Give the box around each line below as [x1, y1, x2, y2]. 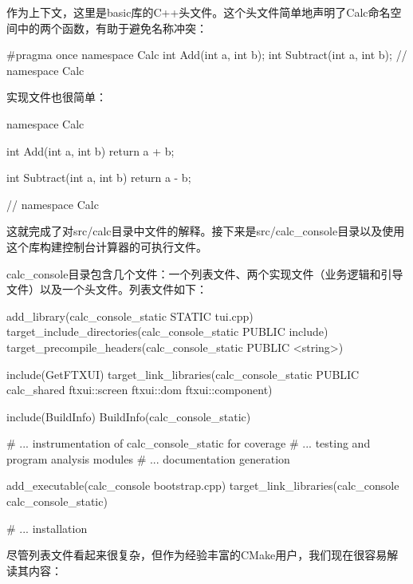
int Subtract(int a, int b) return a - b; [6, 169, 191, 186]
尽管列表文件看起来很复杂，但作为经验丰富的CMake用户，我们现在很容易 [6, 547, 387, 563]
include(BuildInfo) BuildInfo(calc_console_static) [6, 408, 251, 424]
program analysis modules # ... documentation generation [6, 450, 290, 467]
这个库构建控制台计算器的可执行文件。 [6, 238, 207, 255]
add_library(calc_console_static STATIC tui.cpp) [6, 307, 254, 324]
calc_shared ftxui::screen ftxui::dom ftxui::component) [6, 381, 273, 398]
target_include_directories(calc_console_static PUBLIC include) [6, 323, 328, 340]
